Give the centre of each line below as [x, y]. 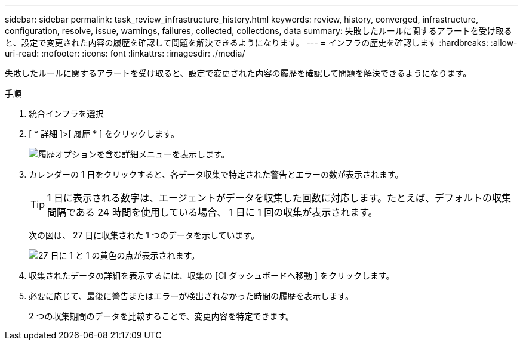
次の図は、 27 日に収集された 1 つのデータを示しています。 [144, 235]
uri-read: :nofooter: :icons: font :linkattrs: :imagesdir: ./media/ [125, 53]
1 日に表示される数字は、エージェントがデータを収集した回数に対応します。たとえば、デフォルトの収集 [279, 198]
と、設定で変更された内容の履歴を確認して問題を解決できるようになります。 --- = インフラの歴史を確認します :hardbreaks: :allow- [261, 43]
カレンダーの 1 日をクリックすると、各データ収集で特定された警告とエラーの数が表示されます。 [216, 174]
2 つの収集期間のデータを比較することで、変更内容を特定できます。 [161, 316]
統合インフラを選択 [66, 114]
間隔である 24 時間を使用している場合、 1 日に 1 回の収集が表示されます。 [213, 212]
